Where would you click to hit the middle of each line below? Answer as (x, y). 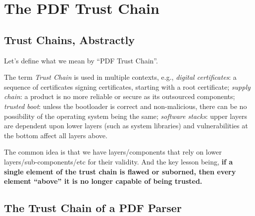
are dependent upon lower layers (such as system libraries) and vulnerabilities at (126, 126)
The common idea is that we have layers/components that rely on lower (113, 152)
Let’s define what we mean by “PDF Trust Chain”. (81, 60)
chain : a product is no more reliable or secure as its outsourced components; (120, 96)
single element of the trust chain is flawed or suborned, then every (120, 171)
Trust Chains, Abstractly (69, 39)
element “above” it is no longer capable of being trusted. (103, 181)
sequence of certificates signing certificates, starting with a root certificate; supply (127, 86)
